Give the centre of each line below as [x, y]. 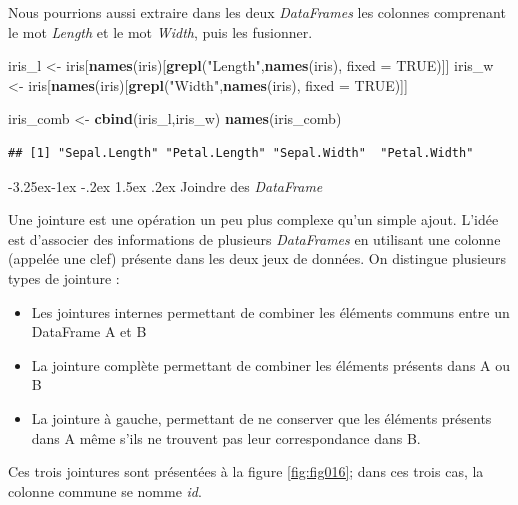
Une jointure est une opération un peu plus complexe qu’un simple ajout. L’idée [253, 219]
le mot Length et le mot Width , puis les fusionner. [160, 31]
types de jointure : [64, 277]
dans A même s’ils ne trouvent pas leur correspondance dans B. [226, 437]
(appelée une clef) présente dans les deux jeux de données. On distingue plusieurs [257, 258]
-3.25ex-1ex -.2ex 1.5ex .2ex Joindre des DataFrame [165, 185]
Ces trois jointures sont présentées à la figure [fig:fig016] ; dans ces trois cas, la [246, 471]
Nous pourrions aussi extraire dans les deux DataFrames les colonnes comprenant [257, 12]
